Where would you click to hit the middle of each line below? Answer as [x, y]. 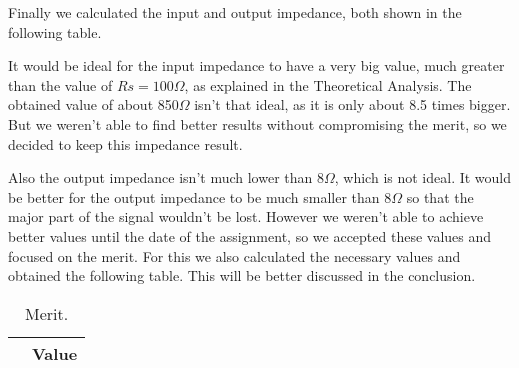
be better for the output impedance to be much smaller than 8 [200, 196]
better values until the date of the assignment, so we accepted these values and [250, 235]
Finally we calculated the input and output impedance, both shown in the [235, 12]
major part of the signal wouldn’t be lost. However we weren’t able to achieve [246, 216]
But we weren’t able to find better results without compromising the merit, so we [257, 123]
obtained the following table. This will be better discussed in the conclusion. [242, 275]
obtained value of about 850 [93, 104]
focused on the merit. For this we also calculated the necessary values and [234, 255]
